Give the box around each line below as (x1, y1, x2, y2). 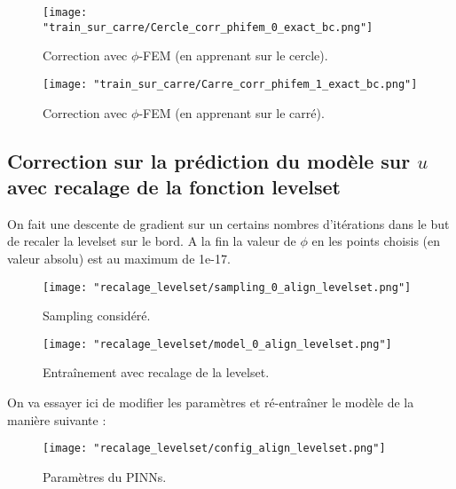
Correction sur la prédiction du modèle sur (7, 146, 411, 174)
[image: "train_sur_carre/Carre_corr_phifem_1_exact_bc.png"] (43, 77, 418, 91)
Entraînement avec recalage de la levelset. (43, 363, 270, 382)
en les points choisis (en (311, 232, 441, 250)
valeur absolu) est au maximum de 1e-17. (7, 248, 231, 267)
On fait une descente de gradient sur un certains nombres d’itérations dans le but (7, 214, 450, 233)
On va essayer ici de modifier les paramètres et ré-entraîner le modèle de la (7, 393, 414, 412)
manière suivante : (7, 410, 106, 429)
